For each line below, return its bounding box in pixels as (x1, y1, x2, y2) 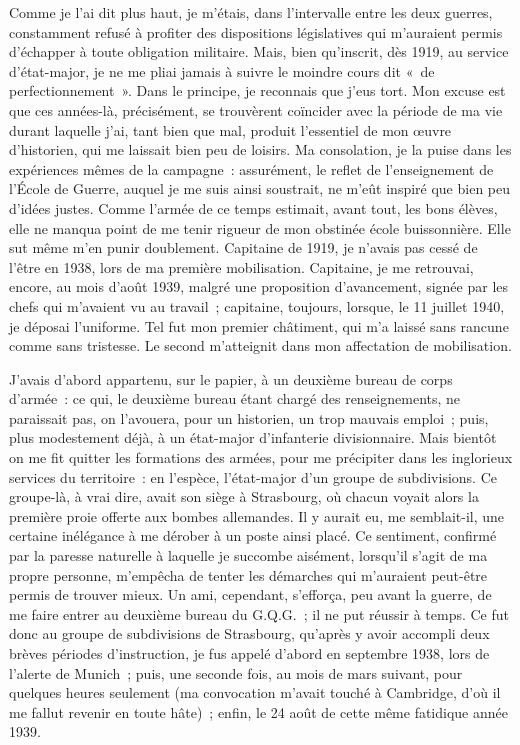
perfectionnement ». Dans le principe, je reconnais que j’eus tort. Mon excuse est (9, 80, 506, 101)
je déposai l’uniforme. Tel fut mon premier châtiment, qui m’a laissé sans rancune (9, 315, 509, 336)
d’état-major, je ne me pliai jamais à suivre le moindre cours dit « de (9, 60, 435, 81)
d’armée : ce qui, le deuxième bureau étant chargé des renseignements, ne (9, 388, 461, 409)
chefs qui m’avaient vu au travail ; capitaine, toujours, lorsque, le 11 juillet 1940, (9, 295, 505, 316)
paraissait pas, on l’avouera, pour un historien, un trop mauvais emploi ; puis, (9, 407, 489, 428)
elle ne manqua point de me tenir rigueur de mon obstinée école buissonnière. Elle (9, 217, 511, 238)
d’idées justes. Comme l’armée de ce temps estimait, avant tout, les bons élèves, (9, 197, 498, 218)
